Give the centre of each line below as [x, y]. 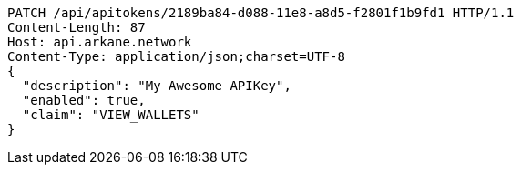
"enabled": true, [84, 100]
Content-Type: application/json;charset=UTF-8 [176, 56]
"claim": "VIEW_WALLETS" [111, 115]
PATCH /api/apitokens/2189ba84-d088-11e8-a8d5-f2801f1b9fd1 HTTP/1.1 [261, 13]
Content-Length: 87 [77, 27]
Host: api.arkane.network [100, 42]
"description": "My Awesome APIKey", [157, 86]
